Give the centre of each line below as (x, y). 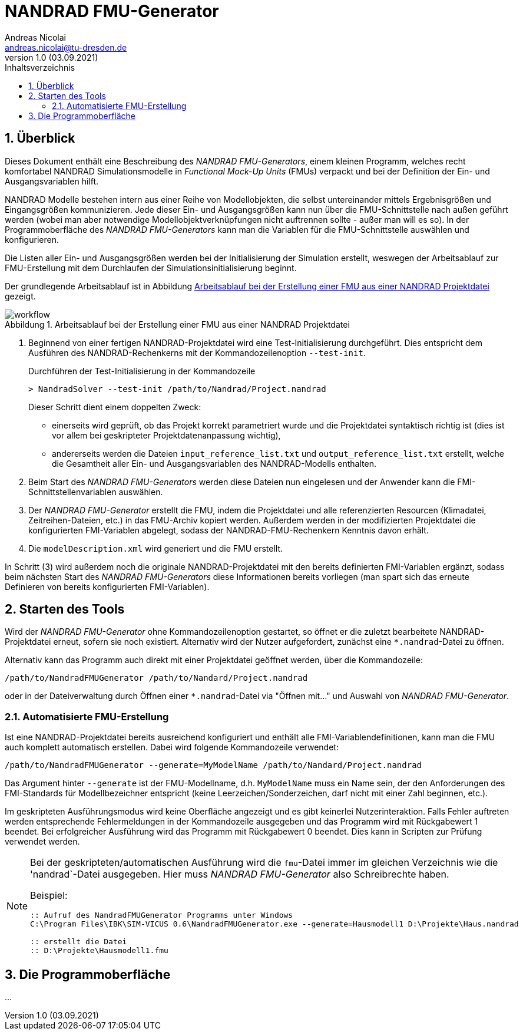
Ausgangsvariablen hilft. (52, 181)
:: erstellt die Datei (79, 942)
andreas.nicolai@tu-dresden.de (66, 47)
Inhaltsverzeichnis (40, 67)
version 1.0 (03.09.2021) (52, 57)
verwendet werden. (42, 842)
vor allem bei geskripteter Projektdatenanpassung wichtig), (166, 435)
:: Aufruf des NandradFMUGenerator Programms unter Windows (162, 915)
